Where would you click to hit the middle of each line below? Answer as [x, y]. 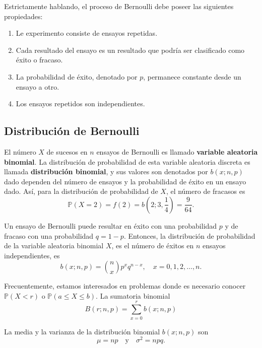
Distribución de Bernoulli [72, 131]
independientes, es [32, 255]
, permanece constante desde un [192, 76]
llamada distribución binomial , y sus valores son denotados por [106, 171]
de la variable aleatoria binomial [54, 246]
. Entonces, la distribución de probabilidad [189, 235]
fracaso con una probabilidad [49, 235]
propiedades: [23, 16]
